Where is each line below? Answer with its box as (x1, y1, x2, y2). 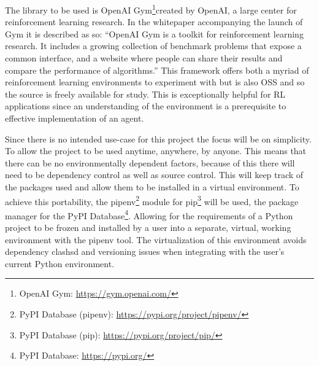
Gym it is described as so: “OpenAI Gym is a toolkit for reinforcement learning (5, 27, 304, 40)
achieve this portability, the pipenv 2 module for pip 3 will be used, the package (5, 193, 299, 208)
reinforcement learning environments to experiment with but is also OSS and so (5, 76, 305, 88)
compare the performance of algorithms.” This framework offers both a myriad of (5, 63, 309, 76)
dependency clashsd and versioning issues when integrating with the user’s (5, 245, 285, 258)
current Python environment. (5, 257, 115, 270)
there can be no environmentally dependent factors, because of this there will (5, 156, 295, 169)
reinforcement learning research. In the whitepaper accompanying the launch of (5, 15, 303, 28)
